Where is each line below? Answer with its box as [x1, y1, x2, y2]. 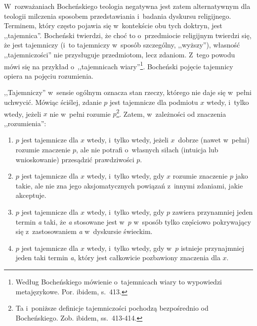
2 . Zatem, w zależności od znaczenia [116, 107, 226, 119]
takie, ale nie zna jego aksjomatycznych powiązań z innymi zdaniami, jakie [15, 180, 243, 190]
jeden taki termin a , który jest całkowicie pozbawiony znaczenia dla [15, 252, 220, 263]
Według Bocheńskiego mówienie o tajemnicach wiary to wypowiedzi [15, 276, 222, 286]
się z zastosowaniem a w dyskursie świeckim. [15, 226, 153, 236]
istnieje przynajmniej [180, 242, 244, 253]
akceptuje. [15, 190, 46, 200]
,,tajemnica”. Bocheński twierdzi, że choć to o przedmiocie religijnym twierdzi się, [4, 30, 252, 40]
